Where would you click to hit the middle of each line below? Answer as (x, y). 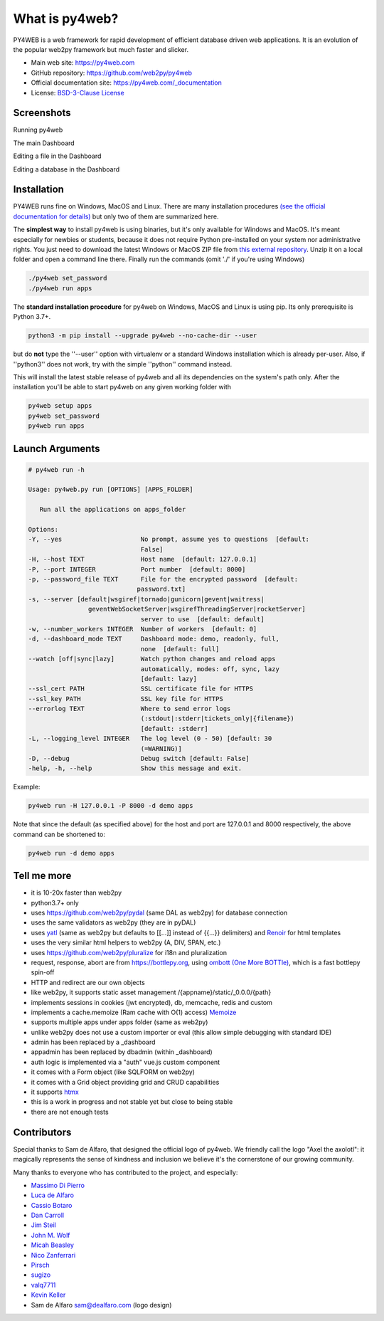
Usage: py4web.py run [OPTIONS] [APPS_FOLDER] (111, 490)
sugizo (41, 1275)
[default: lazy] (169, 679)
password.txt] (161, 589)
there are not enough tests (70, 1112)
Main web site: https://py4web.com (83, 63)
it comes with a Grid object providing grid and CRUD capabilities (125, 1082)
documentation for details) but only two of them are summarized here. (116, 216)
